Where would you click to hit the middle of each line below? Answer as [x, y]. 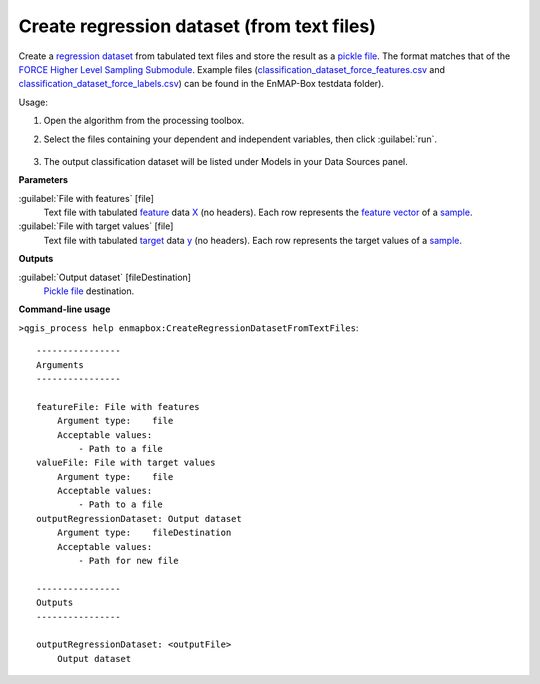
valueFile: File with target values [126, 463]
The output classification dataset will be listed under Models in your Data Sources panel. [226, 161]
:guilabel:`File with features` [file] [86, 198]
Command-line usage [64, 309]
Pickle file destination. [89, 291]
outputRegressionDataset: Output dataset [139, 518]
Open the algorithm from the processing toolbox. [144, 121]
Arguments [60, 364]
